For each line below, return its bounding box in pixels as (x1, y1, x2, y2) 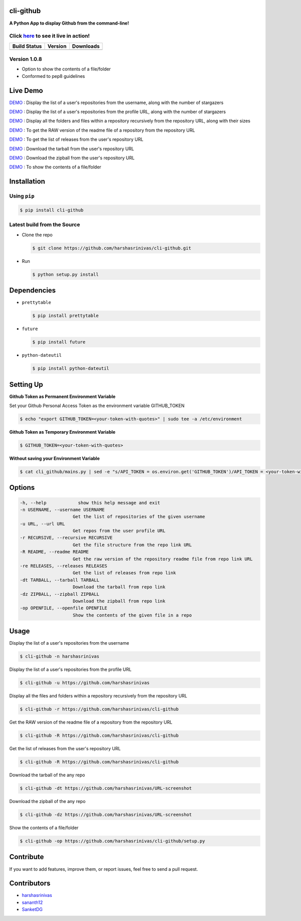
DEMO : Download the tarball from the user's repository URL (9, 146, 134, 152)
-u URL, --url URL (20, 521, 65, 527)
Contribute (9, 853, 44, 861)
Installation (9, 177, 45, 186)
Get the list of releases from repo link (73, 570, 176, 576)
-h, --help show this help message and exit (20, 500, 161, 505)
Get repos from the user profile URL (73, 528, 166, 534)
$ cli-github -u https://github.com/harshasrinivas (20, 680, 150, 686)
